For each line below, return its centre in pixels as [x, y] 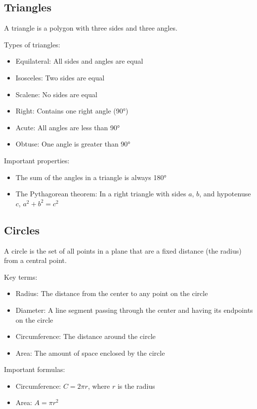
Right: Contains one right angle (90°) [72, 111]
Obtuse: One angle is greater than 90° [73, 144]
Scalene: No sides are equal [56, 94]
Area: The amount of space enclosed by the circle [90, 353]
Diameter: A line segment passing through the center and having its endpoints [134, 310]
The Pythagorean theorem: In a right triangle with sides [101, 194]
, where [99, 386]
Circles [22, 230]
